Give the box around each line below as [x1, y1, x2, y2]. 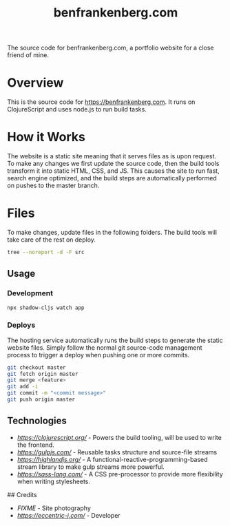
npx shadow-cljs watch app [7, 304, 85, 311]
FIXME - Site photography [17, 504, 91, 512]
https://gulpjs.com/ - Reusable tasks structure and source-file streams [17, 448, 218, 456]
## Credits [7, 490, 37, 498]
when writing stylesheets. [17, 477, 91, 485]
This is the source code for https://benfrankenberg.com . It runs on [7, 98, 196, 106]
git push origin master [7, 396, 76, 403]
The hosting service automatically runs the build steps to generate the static [7, 336, 223, 344]
